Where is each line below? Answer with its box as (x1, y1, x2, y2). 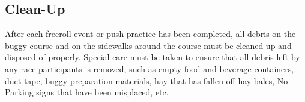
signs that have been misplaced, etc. (36, 86, 169, 98)
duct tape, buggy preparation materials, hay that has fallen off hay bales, (5, 74, 275, 86)
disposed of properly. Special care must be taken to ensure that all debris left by (5, 51, 300, 63)
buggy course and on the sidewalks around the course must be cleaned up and (5, 39, 292, 51)
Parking (5, 86, 34, 98)
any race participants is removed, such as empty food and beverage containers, (5, 62, 294, 75)
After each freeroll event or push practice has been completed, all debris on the (5, 27, 296, 40)
